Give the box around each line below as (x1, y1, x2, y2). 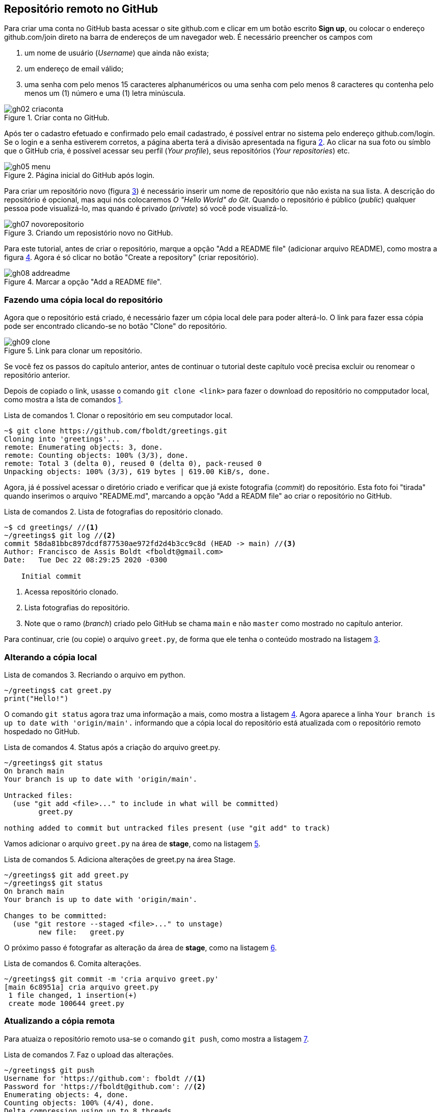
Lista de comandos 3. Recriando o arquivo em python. (4, 670, 185, 679)
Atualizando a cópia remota (4, 1016, 115, 1026)
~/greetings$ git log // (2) (4, 531, 116, 540)
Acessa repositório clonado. (24, 587, 119, 597)
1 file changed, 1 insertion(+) (8, 991, 137, 999)
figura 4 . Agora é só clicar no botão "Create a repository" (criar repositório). (4, 253, 259, 262)
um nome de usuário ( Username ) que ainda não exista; (24, 48, 209, 58)
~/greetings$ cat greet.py (4, 686, 112, 694)
